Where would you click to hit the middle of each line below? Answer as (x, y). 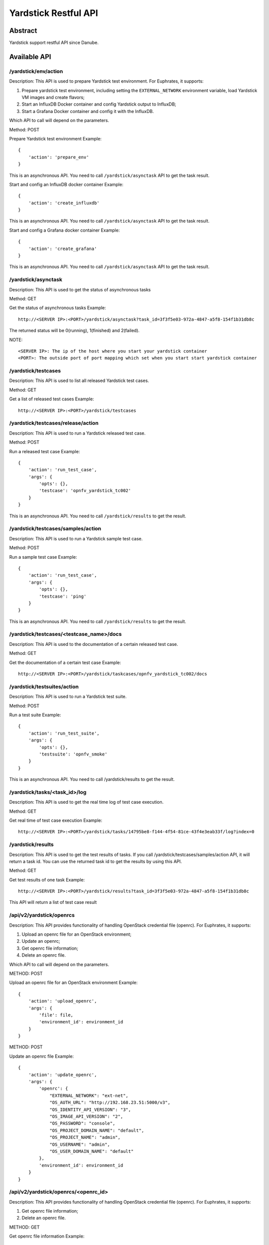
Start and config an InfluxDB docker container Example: (66, 184)
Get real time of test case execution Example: (56, 820)
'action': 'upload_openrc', (63, 1001)
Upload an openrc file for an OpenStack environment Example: (73, 983)
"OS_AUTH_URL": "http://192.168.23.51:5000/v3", (110, 1103)
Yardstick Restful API (54, 13)
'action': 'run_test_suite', (64, 733)
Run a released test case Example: (45, 451)
